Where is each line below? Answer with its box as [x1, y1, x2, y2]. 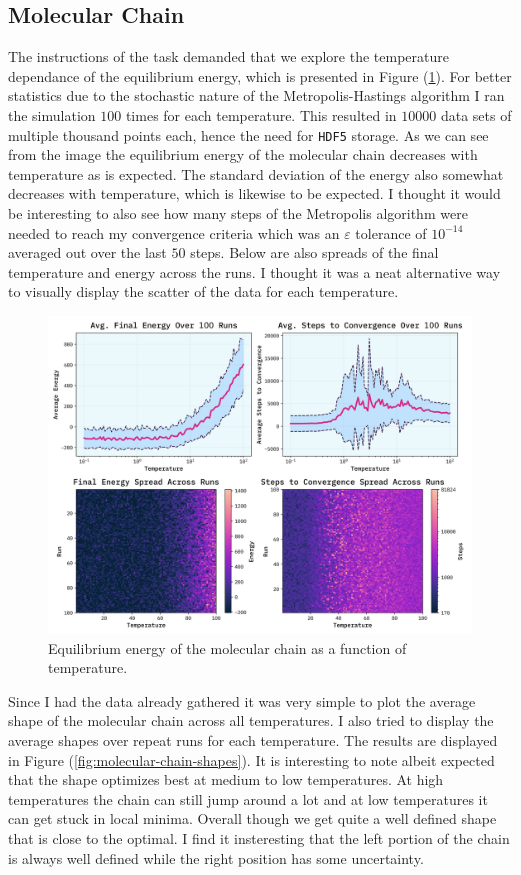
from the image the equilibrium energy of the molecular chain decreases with [8, 144, 478, 165]
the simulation [8, 104, 96, 125]
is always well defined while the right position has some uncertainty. [8, 847, 424, 868]
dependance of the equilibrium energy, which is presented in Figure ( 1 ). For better [8, 65, 512, 86]
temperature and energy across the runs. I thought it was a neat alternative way [8, 261, 501, 282]
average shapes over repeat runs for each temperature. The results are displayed [8, 729, 498, 750]
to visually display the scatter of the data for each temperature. [8, 281, 399, 302]
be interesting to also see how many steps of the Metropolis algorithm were [8, 203, 468, 224]
